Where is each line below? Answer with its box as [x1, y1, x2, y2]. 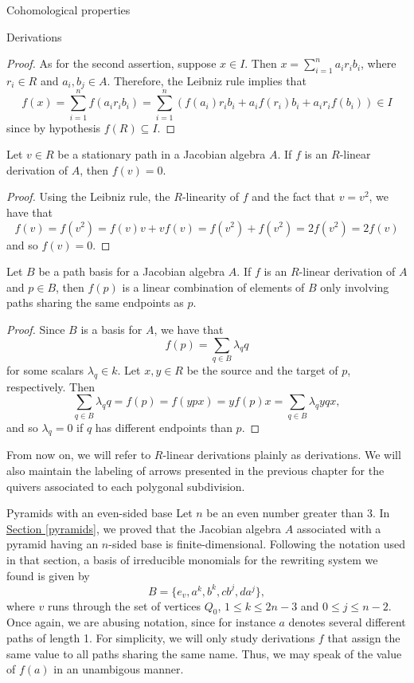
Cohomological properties [6, 2, 131, 18]
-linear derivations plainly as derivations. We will [162, 446, 401, 463]
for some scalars [6, 361, 84, 378]
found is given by [6, 567, 90, 583]
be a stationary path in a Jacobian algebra [57, 146, 266, 163]
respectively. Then [6, 378, 95, 394]
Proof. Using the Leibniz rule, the [6, 188, 170, 205]
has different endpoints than [95, 418, 232, 435]
